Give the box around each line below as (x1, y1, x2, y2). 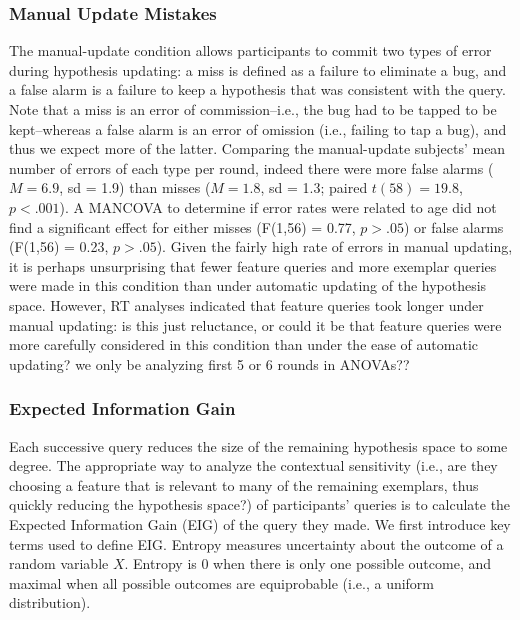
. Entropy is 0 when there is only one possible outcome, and (124, 553, 492, 574)
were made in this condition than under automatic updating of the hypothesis (9, 275, 487, 296)
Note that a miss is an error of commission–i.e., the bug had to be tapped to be (9, 99, 497, 119)
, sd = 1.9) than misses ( (59, 177, 211, 198)
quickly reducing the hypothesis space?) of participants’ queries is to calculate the (9, 494, 511, 515)
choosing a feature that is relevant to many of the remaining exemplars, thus (9, 474, 479, 495)
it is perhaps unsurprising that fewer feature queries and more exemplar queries (9, 255, 497, 276)
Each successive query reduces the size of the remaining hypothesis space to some (9, 435, 508, 456)
